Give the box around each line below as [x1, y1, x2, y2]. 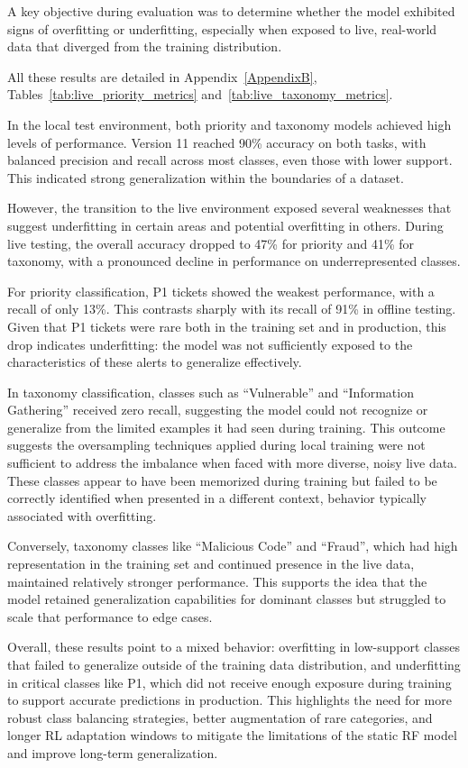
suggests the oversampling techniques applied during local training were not [7, 435, 426, 454]
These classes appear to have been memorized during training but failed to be [7, 471, 437, 489]
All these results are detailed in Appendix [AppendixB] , [7, 67, 317, 86]
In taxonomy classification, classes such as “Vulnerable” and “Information [7, 382, 414, 401]
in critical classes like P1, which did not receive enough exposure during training [7, 672, 452, 691]
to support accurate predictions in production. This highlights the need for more [7, 690, 452, 709]
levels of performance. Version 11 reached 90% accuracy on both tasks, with [7, 133, 427, 151]
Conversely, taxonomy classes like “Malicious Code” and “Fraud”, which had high [7, 536, 458, 555]
